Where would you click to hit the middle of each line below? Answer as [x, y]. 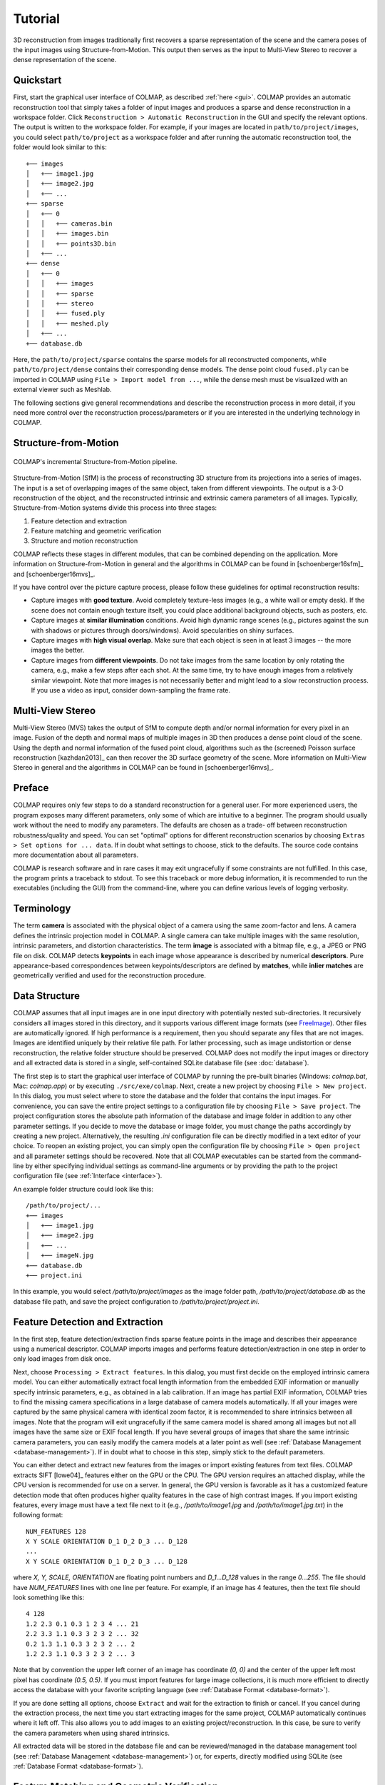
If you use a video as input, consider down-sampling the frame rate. [131, 690]
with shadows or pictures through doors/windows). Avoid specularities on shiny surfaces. [163, 630]
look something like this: [49, 1598]
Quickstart [37, 80]
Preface [31, 788]
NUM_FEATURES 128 [56, 1531]
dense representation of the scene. [65, 60]
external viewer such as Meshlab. [62, 390]
